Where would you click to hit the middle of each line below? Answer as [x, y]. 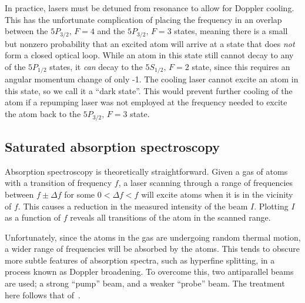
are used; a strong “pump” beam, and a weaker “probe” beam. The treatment [145, 283]
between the [26, 31]
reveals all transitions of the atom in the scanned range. [170, 217]
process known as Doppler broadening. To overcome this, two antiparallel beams [149, 272]
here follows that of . [43, 294]
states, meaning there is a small [231, 31]
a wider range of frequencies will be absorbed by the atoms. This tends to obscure [152, 249]
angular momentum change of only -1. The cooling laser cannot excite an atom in [152, 79]
